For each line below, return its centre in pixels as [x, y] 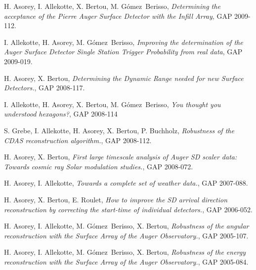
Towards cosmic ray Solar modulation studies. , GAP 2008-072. [99, 166]
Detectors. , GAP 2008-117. [44, 88]
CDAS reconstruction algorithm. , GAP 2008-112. [78, 140]
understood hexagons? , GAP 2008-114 [61, 114]
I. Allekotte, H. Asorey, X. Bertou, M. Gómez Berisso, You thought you [112, 104]
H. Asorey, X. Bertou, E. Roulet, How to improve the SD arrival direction [116, 199]
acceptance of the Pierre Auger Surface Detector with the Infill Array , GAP [118, 16]
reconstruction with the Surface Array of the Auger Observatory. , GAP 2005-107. [126, 235]
